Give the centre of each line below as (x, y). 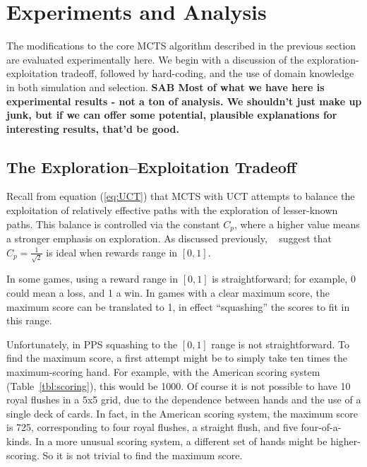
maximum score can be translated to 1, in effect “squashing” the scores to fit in (178, 306)
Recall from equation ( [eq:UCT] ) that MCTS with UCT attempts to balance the (181, 196)
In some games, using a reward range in (92, 279)
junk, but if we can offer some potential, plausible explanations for (172, 115)
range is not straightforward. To (280, 344)
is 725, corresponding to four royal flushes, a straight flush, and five (152, 427)
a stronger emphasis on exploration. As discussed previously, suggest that (169, 238)
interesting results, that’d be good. (93, 128)
